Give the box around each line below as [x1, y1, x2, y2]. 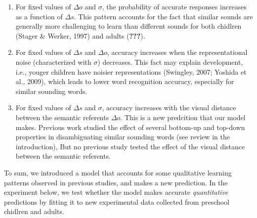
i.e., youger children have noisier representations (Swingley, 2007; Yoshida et [15, 66, 247, 77]
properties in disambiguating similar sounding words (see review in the [15, 131, 230, 142]
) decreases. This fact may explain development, [97, 56, 243, 67]
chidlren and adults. [4, 206, 64, 217]
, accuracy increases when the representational [107, 47, 248, 57]
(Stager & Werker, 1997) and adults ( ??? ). [15, 30, 145, 41]
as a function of [15, 11, 63, 21]
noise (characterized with [15, 56, 91, 67]
